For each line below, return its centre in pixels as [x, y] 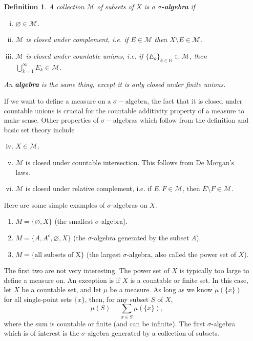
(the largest [104, 254]
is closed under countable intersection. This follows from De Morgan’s [130, 162]
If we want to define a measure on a [58, 100]
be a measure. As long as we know [161, 289]
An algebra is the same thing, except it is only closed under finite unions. [115, 84]
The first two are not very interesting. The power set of [87, 270]
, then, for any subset [117, 299]
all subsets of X [58, 255]
